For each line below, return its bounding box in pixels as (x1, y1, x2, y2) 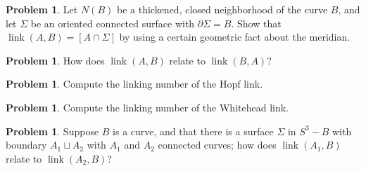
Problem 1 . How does (6, 53, 105, 67)
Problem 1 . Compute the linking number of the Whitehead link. (6, 100, 289, 114)
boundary (6, 137, 47, 152)
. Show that (231, 15, 282, 30)
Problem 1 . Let (6, 2, 78, 16)
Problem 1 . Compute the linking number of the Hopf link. (6, 76, 263, 91)
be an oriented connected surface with (30, 15, 195, 30)
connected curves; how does (158, 137, 277, 152)
